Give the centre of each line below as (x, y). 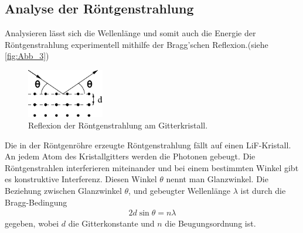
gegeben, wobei (32, 223)
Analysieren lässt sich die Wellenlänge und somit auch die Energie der (130, 33)
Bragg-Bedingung (36, 202)
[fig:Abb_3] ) (27, 56)
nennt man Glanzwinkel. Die (217, 179)
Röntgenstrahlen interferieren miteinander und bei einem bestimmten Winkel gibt (152, 167)
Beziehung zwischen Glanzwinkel (63, 190)
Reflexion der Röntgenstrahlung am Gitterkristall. (118, 125)
